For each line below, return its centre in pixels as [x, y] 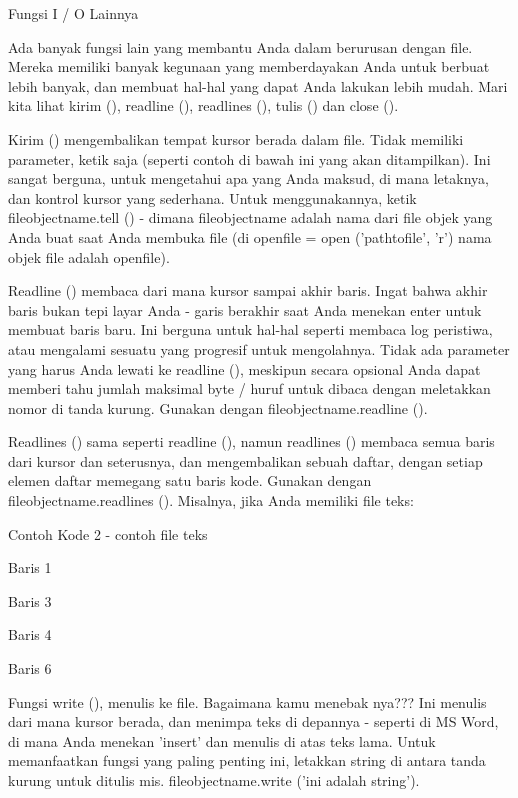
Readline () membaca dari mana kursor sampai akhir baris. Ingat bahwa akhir [248, 290]
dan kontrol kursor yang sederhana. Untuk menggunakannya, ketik [212, 197]
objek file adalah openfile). [89, 256]
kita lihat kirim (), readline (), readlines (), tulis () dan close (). [203, 105]
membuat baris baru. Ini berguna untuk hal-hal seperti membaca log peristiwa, [250, 329]
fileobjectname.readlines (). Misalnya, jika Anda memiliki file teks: [211, 500]
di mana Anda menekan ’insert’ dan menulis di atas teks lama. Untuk [222, 740]
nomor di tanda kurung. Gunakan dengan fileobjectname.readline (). [218, 407]
